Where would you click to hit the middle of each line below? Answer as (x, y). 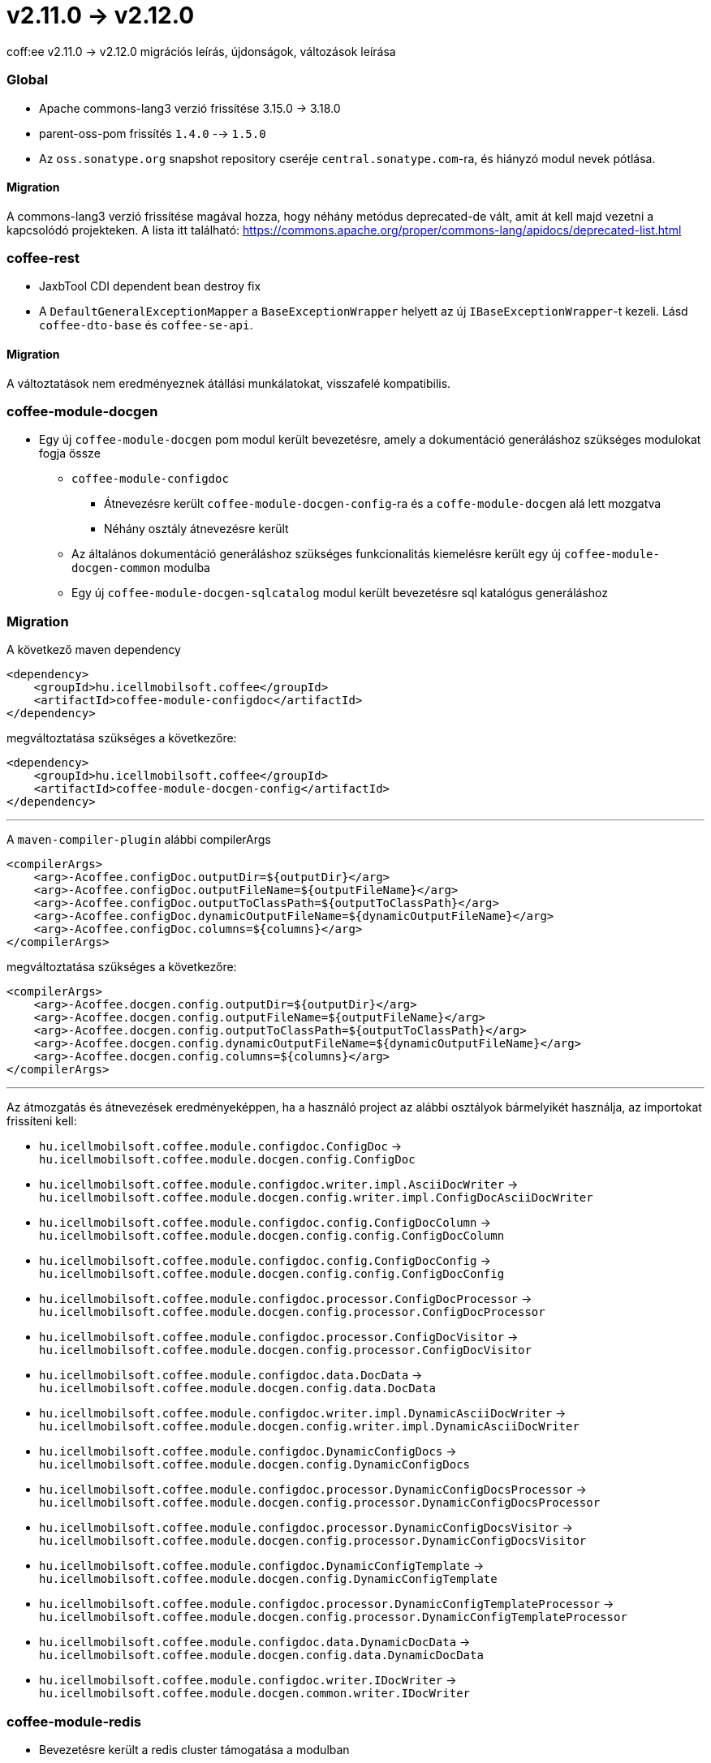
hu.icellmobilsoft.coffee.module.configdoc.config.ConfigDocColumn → (265, 1223)
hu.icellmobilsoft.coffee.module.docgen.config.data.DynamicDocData (261, 1655)
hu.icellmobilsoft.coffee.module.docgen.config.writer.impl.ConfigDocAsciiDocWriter (316, 1198)
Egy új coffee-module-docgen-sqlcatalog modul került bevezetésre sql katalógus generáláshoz (340, 593)
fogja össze (70, 454)
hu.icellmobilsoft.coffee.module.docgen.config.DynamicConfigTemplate (268, 1579)
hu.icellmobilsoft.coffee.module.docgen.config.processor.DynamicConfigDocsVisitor (313, 1541)
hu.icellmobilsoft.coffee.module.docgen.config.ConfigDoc (227, 1160)
